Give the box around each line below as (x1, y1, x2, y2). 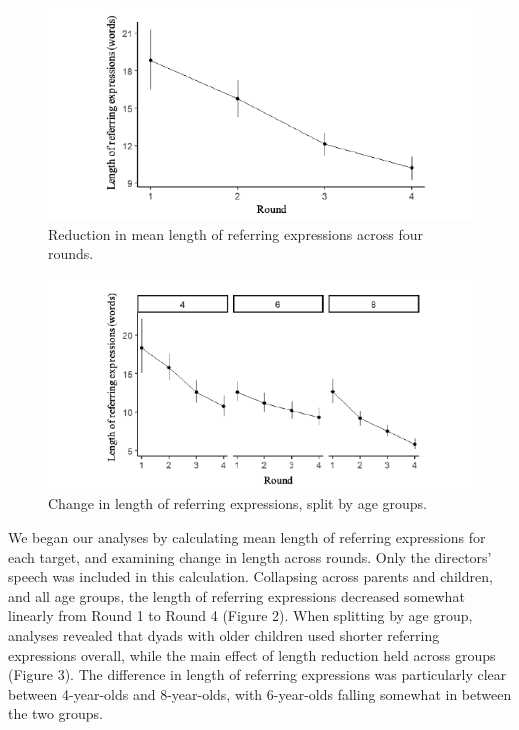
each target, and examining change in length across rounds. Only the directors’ (8, 546, 492, 567)
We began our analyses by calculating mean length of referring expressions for (8, 526, 486, 547)
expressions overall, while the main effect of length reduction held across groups (8, 644, 496, 665)
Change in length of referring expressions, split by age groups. (48, 493, 427, 514)
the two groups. (8, 703, 104, 724)
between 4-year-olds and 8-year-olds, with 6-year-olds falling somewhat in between (8, 683, 512, 704)
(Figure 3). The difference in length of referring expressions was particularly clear (8, 664, 507, 685)
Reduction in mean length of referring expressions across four (48, 223, 423, 244)
